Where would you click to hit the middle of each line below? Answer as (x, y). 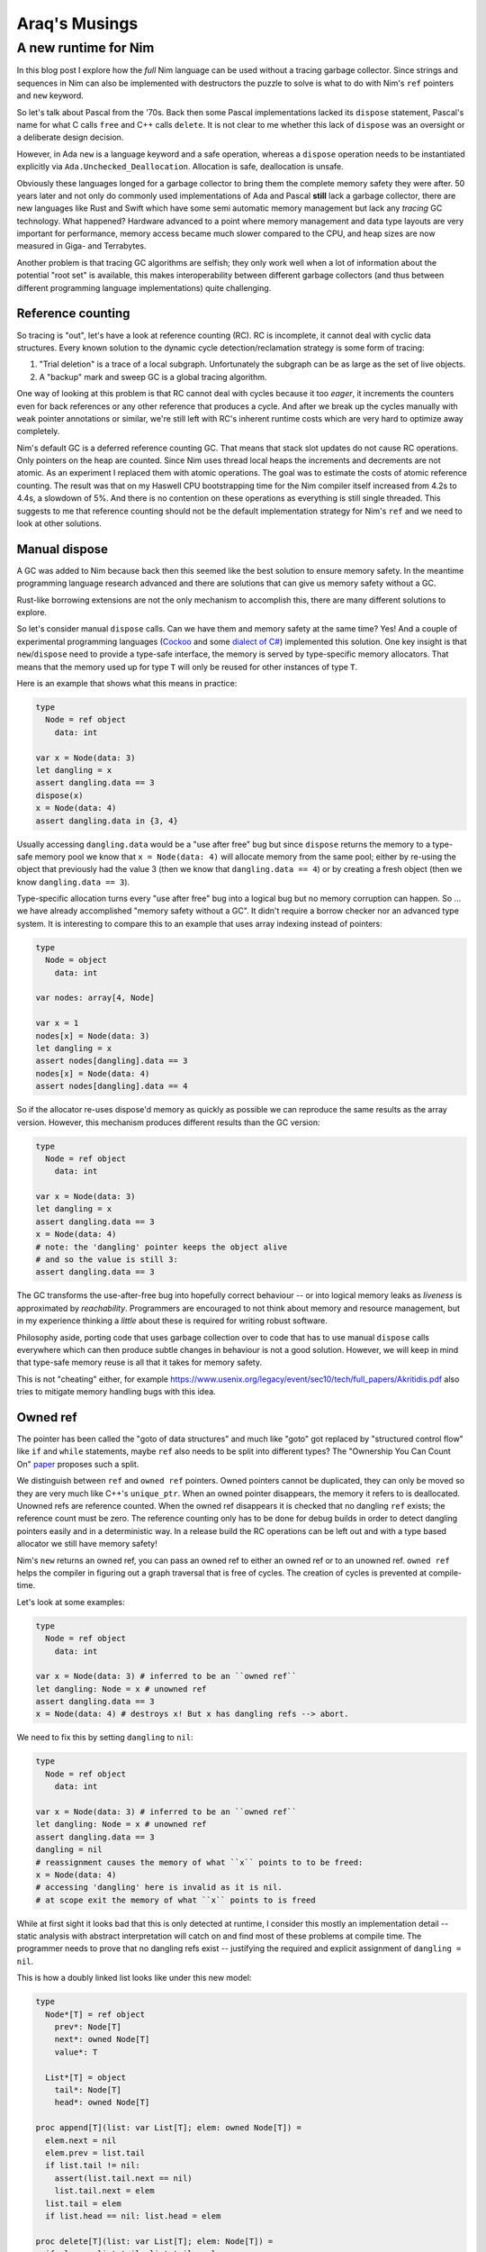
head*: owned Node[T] (102, 2102)
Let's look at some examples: (71, 1602)
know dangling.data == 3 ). (73, 882)
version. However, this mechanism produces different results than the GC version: (168, 1122)
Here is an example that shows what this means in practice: (127, 684)
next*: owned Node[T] (102, 2039)
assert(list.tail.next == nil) (123, 2178)
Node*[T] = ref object (95, 2014)
